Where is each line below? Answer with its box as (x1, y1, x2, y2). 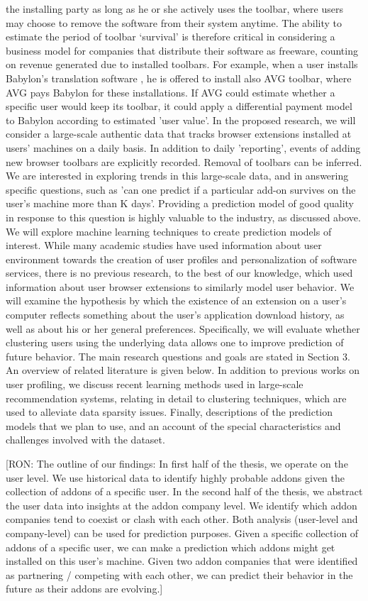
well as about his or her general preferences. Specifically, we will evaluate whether (6, 321, 360, 336)
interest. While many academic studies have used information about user (6, 238, 322, 253)
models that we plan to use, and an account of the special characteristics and (6, 418, 341, 433)
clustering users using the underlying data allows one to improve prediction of (6, 335, 344, 350)
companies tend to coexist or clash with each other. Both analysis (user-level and (6, 512, 358, 526)
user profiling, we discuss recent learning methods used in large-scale (6, 377, 303, 392)
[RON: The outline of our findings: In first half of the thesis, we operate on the (6, 456, 348, 470)
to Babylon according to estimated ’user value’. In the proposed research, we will (6, 112, 356, 127)
